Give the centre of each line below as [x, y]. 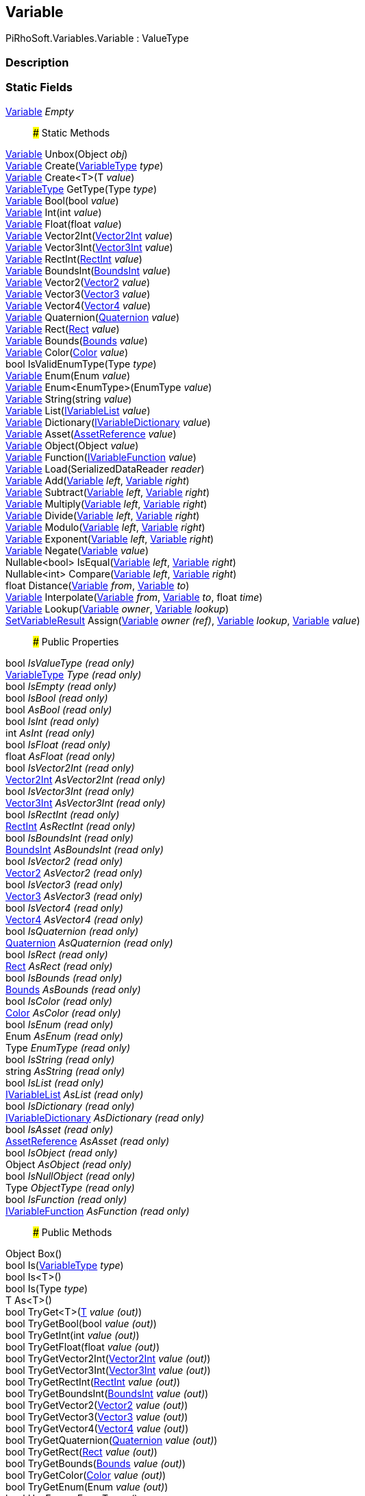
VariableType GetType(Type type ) [81, 189]
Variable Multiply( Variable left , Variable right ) [106, 503]
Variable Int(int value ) [54, 212]
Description [37, 62]
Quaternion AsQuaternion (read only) [89, 942]
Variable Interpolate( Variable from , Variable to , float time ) [134, 597]
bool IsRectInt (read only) [63, 814]
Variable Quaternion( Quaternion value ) [93, 317]
